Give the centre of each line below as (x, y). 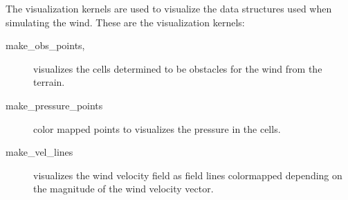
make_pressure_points (54, 105)
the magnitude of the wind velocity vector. (123, 189)
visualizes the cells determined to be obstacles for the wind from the (178, 68)
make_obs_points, (45, 45)
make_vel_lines (39, 152)
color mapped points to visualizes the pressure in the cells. (157, 128)
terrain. (49, 82)
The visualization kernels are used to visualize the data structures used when (169, 8)
